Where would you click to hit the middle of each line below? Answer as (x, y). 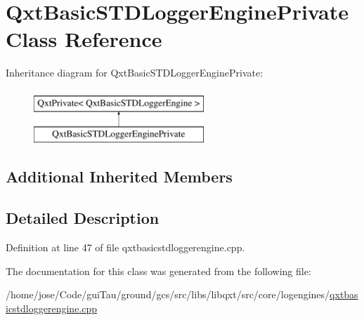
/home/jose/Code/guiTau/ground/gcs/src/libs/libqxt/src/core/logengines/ (168, 294)
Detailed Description (83, 218)
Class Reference (84, 39)
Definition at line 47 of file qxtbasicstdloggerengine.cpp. (125, 247)
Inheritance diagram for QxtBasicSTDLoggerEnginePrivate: (135, 73)
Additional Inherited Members (119, 176)
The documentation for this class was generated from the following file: (158, 271)
